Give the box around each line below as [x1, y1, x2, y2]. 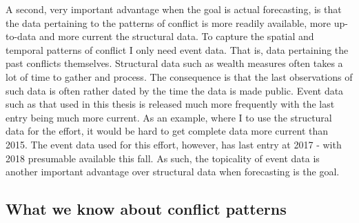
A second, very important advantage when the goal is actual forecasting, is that [6, 2, 342, 16]
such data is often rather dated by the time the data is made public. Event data [6, 83, 344, 97]
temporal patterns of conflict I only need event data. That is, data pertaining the [6, 42, 349, 57]
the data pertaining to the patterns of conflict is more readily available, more [6, 15, 331, 30]
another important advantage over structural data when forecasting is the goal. [6, 164, 340, 179]
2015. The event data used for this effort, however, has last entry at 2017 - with [6, 137, 342, 151]
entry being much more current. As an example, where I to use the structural [6, 110, 332, 124]
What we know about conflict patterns [6, 198, 287, 220]
